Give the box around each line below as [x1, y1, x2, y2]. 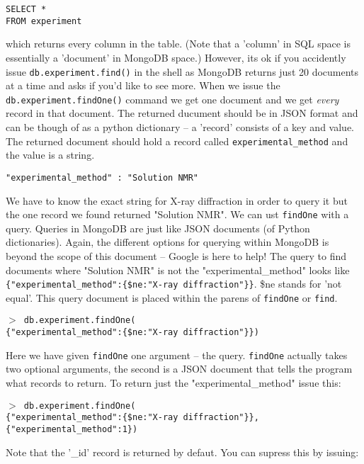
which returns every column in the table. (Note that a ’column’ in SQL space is [6, 36, 351, 51]
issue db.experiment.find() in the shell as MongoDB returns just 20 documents [6, 64, 359, 79]
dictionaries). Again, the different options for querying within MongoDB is [6, 234, 329, 249]
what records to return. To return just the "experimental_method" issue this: [6, 375, 341, 390]
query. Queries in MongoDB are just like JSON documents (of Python [6, 220, 310, 235]
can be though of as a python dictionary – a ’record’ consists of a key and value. [6, 120, 354, 134]
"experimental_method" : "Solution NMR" [6, 172, 199, 183]
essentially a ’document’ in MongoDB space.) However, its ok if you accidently [6, 50, 346, 64]
